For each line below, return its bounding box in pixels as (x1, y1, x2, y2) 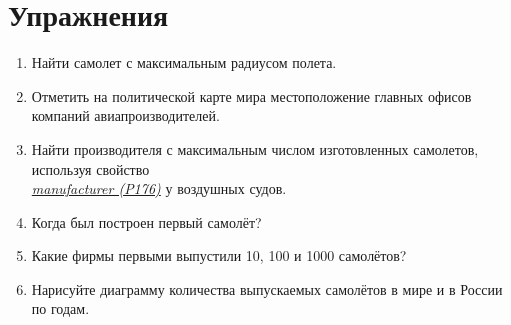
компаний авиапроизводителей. (31, 105, 220, 126)
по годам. (31, 298, 90, 319)
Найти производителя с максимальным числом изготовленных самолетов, (31, 138, 479, 159)
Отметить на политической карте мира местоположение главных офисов (31, 85, 472, 106)
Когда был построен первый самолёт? (31, 211, 262, 232)
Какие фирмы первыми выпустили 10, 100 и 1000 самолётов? (31, 245, 407, 266)
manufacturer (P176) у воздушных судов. (31, 178, 287, 199)
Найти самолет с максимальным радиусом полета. (31, 52, 337, 73)
